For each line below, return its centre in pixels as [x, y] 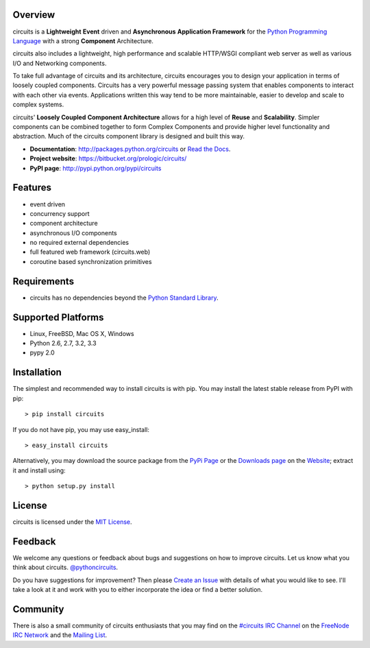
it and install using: [39, 470]
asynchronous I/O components [73, 232]
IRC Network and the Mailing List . [60, 635]
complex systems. [38, 105]
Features [32, 188]
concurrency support [60, 213]
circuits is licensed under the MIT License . [73, 522]
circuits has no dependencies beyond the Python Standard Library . [124, 298]
